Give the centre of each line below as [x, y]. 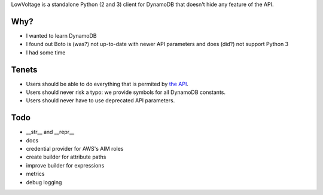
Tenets [24, 70]
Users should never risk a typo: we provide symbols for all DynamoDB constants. [126, 92]
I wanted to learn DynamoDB [61, 35]
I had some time [46, 52]
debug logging [44, 182]
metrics [35, 174]
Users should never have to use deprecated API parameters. [100, 100]
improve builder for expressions [65, 165]
